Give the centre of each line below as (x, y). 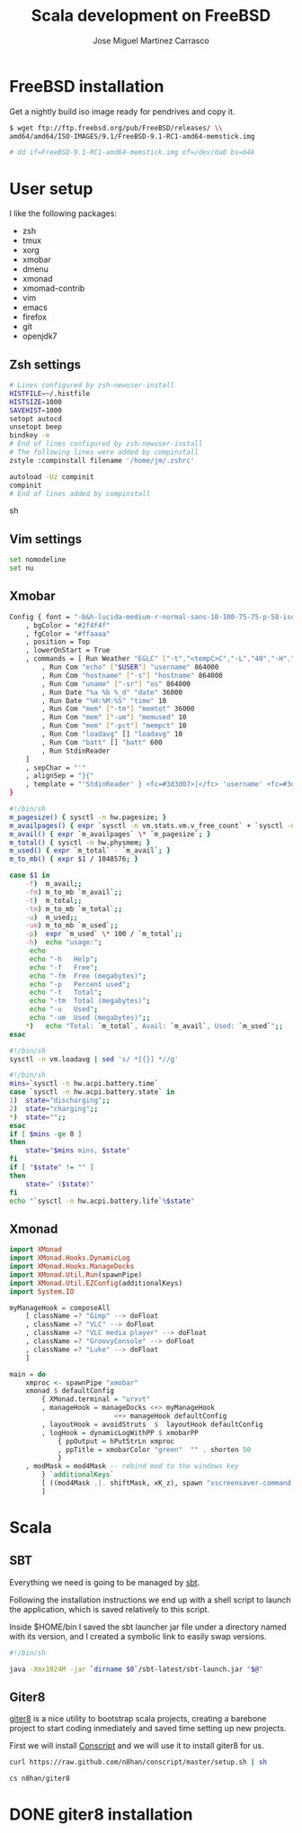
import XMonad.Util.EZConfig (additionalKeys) (96, 1283)
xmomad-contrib (53, 288)
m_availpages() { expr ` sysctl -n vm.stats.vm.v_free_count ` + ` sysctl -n (152, 826)
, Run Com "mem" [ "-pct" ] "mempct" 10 (114, 726)
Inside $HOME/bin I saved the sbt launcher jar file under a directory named (148, 1627)
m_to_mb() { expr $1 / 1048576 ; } (74, 859)
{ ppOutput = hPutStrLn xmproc (116, 1441)
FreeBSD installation (87, 86)
